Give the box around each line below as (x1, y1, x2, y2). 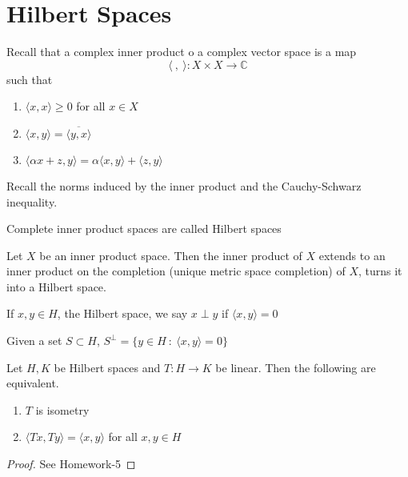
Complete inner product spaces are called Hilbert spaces (6, 220, 282, 237)
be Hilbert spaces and (54, 359, 161, 375)
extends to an (318, 247, 386, 263)
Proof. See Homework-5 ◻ (6, 455, 136, 472)
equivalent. (6, 375, 59, 391)
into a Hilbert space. (6, 278, 106, 295)
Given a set (6, 332, 62, 349)
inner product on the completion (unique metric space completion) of (6, 263, 346, 279)
